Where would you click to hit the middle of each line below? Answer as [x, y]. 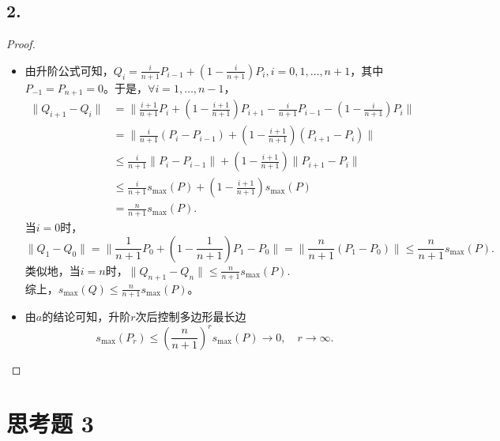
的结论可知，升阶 [86, 317]
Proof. [21, 44]
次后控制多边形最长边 [191, 317]
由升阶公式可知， [69, 70]
